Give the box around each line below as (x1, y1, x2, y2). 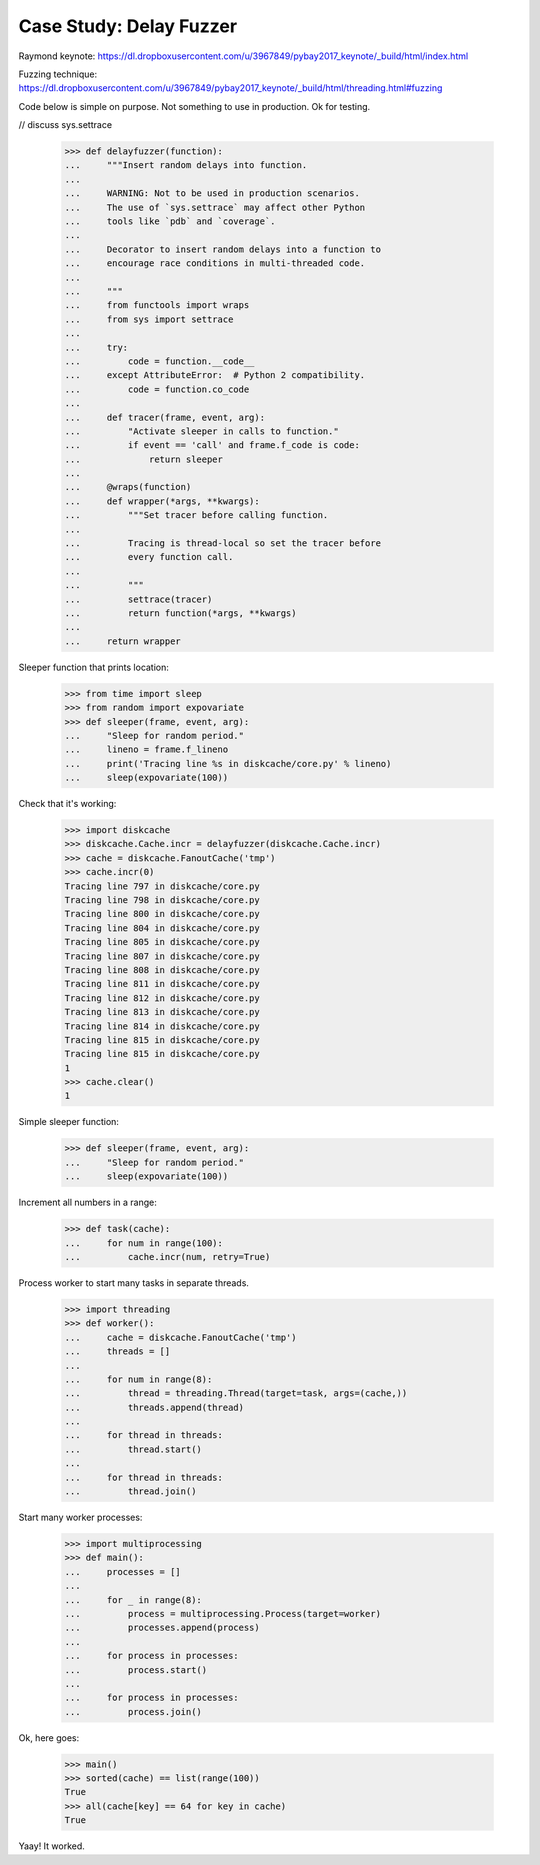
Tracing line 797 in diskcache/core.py (64, 880, 260, 892)
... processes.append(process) (64, 1622, 260, 1634)
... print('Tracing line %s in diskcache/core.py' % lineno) (64, 758, 392, 769)
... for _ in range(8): (64, 1594, 202, 1605)
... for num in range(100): (64, 1237, 224, 1249)
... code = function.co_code (64, 383, 250, 395)
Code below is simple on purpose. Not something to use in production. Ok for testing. (18, 100, 371, 112)
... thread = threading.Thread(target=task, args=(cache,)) (64, 1388, 408, 1399)
